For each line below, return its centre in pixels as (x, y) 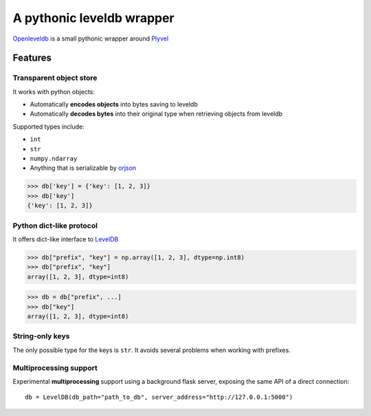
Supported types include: (49, 127)
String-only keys (41, 336)
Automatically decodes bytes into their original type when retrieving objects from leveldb (156, 114)
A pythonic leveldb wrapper (93, 18)
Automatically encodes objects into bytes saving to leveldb (114, 105)
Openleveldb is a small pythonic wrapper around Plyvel (91, 39)
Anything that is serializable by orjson (83, 168)
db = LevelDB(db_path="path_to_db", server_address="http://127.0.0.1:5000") (159, 397)
